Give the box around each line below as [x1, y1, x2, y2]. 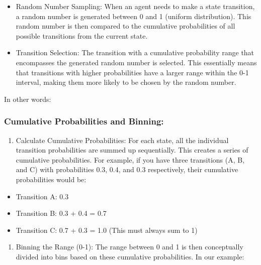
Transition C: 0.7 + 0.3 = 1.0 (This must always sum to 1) [16, 224, 198, 235]
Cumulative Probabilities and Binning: [4, 115, 164, 127]
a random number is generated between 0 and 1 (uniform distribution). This [16, 11, 251, 21]
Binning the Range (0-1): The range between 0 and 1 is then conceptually [16, 241, 243, 252]
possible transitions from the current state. [16, 30, 148, 41]
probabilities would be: [16, 174, 86, 184]
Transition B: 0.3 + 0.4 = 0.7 [16, 208, 107, 218]
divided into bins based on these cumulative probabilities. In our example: [16, 251, 244, 261]
